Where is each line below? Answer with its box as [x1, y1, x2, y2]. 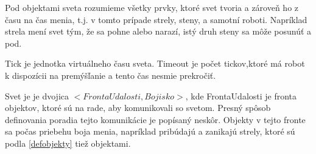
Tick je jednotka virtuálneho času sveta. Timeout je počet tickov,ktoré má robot [5, 57, 305, 70]
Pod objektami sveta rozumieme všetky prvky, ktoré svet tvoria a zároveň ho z [5, 1, 299, 13]
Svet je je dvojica [5, 89, 69, 102]
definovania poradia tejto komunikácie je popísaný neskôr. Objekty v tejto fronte [5, 113, 306, 126]
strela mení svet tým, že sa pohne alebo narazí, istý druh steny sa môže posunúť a [5, 25, 312, 38]
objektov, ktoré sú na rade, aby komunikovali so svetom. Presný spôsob [5, 101, 271, 114]
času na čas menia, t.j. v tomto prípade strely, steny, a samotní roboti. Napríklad [5, 13, 307, 25]
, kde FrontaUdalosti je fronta [185, 89, 297, 102]
